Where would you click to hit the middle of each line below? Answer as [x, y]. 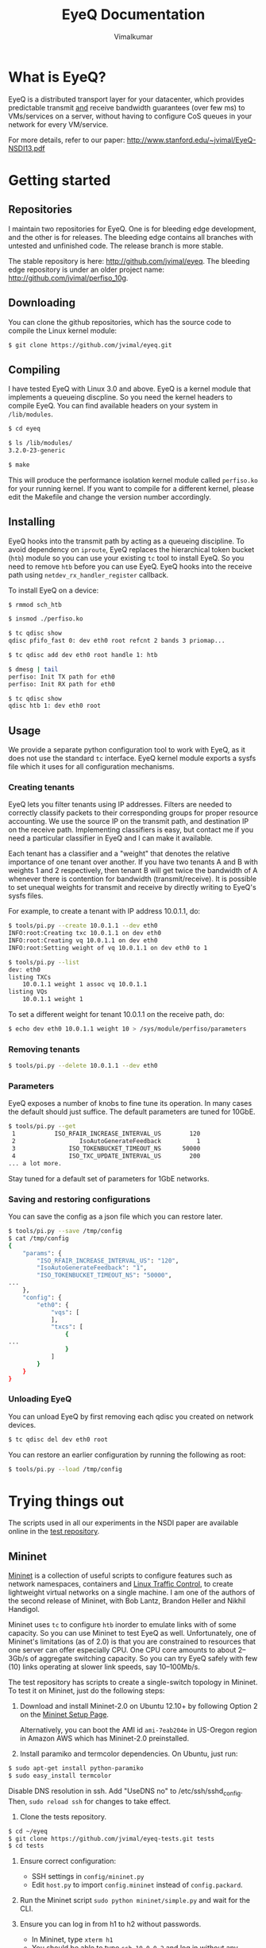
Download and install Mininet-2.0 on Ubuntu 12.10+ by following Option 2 [139, 1706]
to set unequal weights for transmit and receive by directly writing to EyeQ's [132, 887]
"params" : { [42, 1253]
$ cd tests [26, 1846]
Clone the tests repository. [63, 1816]
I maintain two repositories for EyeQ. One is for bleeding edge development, [132, 229]
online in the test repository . [54, 1532]
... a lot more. [35, 1163]
